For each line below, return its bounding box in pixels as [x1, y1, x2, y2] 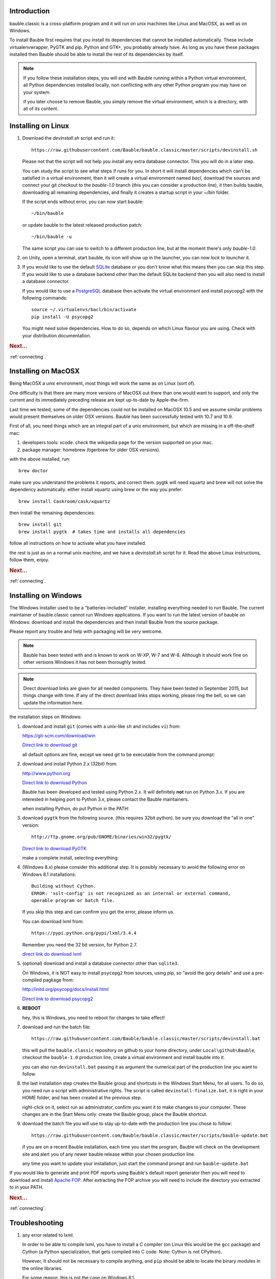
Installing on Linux [9, 122, 69, 130]
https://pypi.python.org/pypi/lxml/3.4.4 [31, 930, 136, 936]
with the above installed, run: [9, 456, 71, 462]
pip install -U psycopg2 [31, 314, 94, 320]
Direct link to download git [22, 742, 78, 748]
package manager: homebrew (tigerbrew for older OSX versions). [22, 447, 160, 453]
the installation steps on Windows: [9, 714, 82, 720]
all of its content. [23, 105, 59, 112]
